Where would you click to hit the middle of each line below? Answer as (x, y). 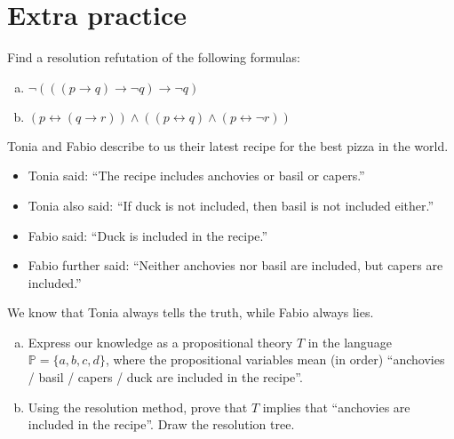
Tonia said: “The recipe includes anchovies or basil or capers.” (196, 176)
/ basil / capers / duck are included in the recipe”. (165, 377)
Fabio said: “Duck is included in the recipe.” (148, 235)
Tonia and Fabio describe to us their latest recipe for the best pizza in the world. (228, 145)
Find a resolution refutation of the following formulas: (154, 57)
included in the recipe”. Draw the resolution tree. (161, 424)
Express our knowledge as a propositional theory (160, 342)
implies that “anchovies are (336, 407)
